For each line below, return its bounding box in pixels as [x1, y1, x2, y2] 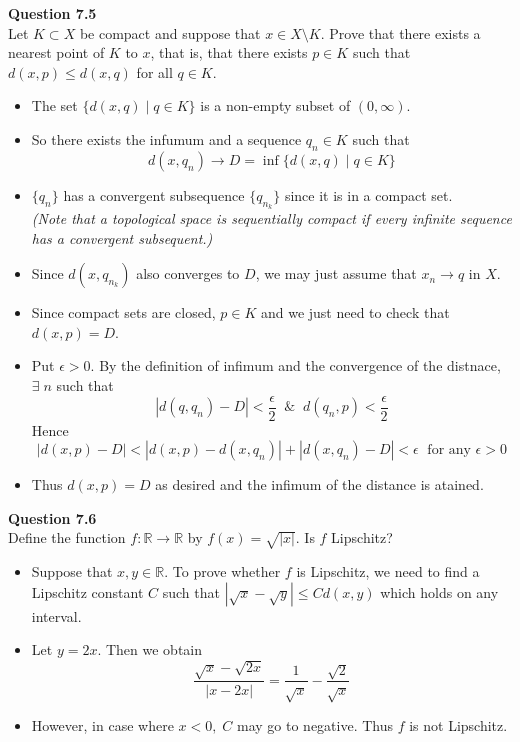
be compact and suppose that [79, 22, 261, 43]
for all [136, 61, 173, 82]
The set [31, 95, 78, 116]
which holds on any [380, 581, 499, 602]
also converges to [136, 263, 240, 284]
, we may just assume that [255, 263, 417, 284]
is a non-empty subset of [200, 95, 351, 116]
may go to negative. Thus [237, 715, 394, 736]
